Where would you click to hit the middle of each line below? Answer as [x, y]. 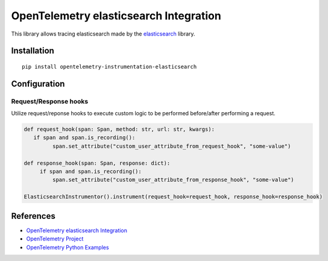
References [33, 216]
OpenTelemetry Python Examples [68, 247]
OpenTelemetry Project [55, 239]
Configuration [38, 83]
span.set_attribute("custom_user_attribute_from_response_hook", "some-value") [173, 180]
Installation [33, 51]
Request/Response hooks [50, 101]
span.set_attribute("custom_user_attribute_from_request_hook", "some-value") [172, 146]
